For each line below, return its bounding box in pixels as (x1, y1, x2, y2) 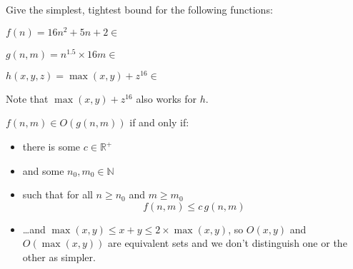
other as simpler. (22, 249, 96, 264)
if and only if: (129, 115, 189, 130)
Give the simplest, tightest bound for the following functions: (6, 2, 273, 16)
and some (22, 163, 64, 178)
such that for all (22, 187, 93, 202)
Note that (6, 91, 49, 106)
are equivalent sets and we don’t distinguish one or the (108, 235, 347, 250)
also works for (136, 91, 197, 106)
